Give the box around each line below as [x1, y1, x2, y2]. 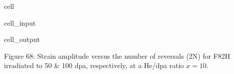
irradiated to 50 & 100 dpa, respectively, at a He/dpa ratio [4, 60, 184, 71]
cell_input [4, 17, 36, 28]
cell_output [4, 34, 40, 44]
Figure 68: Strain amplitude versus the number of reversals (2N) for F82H [4, 50, 231, 61]
